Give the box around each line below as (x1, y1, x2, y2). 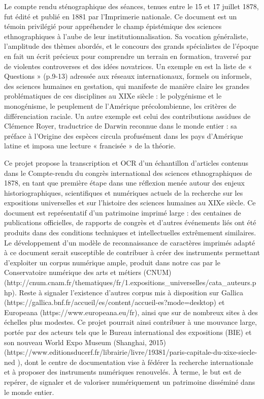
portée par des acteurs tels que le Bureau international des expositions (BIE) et (4, 327, 252, 337)
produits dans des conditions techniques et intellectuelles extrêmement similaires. (4, 227, 256, 238)
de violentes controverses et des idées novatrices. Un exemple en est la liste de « (4, 60, 252, 71)
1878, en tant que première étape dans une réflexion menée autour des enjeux (4, 177, 245, 188)
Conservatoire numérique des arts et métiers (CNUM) (4, 267, 172, 278)
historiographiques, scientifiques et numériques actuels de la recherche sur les (4, 187, 243, 198)
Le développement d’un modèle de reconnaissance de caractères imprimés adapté (4, 237, 255, 248)
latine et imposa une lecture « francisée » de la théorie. (4, 140, 176, 151)
